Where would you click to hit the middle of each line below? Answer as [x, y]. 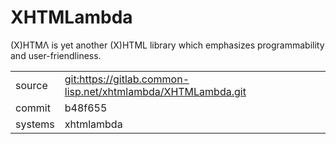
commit [33, 108]
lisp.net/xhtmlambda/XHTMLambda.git [155, 91]
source [31, 85]
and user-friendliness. [56, 55]
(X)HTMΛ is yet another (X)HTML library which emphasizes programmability [167, 45]
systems [35, 124]
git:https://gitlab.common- [127, 79]
